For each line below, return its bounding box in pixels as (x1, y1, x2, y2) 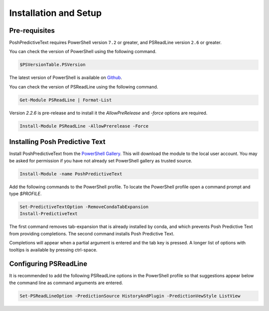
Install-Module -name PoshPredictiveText (19, 171, 123, 176)
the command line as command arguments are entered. (9, 280, 123, 286)
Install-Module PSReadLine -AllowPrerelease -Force (19, 123, 149, 129)
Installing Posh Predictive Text (9, 138, 106, 146)
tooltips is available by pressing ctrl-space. (9, 246, 98, 253)
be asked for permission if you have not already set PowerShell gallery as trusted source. (9, 157, 193, 163)
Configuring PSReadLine (9, 260, 87, 268)
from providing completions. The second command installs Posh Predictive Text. (9, 231, 174, 236)
